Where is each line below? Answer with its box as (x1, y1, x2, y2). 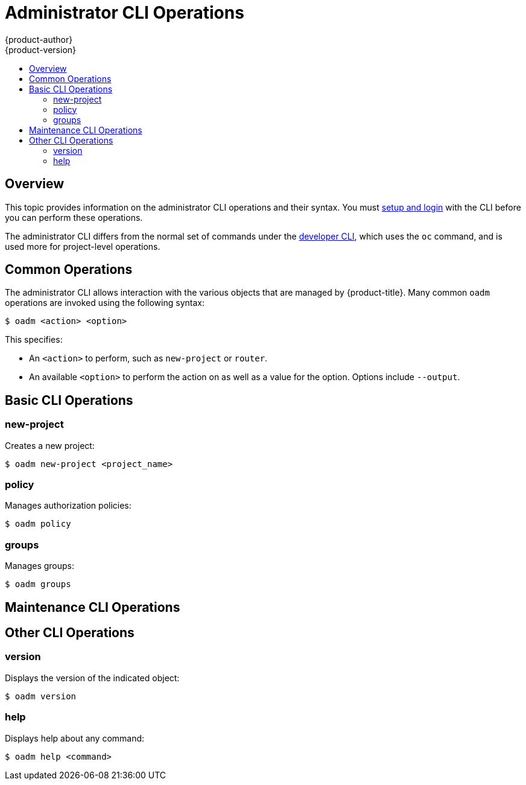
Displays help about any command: (5, 733, 145, 743)
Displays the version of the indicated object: (5, 672, 180, 683)
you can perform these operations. (5, 212, 143, 223)
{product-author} (5, 34, 73, 45)
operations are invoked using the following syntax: (5, 297, 204, 308)
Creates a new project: (5, 440, 95, 451)
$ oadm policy (5, 519, 71, 529)
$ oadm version (5, 691, 77, 701)
